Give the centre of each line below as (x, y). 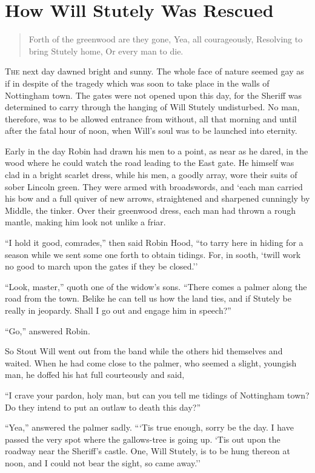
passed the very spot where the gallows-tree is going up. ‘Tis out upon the (143, 439)
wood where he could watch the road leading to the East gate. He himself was (150, 163)
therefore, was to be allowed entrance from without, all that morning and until (151, 118)
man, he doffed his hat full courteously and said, (95, 375)
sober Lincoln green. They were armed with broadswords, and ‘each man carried (154, 186)
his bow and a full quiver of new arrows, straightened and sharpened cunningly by (157, 198)
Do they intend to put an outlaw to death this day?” (103, 407)
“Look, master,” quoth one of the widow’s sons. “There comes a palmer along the (156, 286)
